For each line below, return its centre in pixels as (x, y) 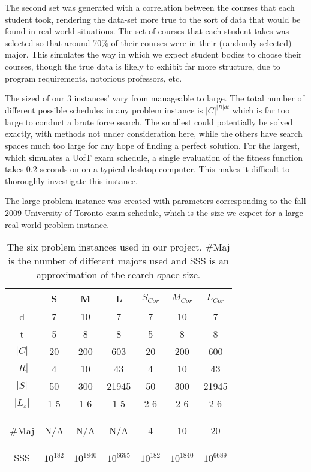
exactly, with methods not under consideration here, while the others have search (154, 133)
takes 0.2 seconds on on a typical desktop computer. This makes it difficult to (147, 169)
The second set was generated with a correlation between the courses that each (150, 7)
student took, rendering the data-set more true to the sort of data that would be (153, 19)
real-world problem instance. (57, 224)
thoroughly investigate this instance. (71, 180)
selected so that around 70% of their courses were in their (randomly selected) (148, 42)
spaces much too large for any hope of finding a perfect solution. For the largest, (153, 145)
